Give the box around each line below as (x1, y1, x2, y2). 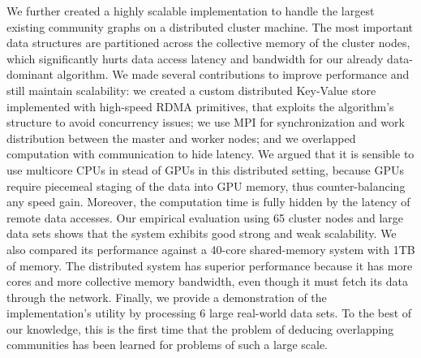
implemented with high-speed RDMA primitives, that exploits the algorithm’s (6, 97, 394, 114)
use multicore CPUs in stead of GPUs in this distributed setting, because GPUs (6, 161, 404, 178)
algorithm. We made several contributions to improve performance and (57, 66, 410, 83)
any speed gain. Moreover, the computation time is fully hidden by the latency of (6, 193, 410, 210)
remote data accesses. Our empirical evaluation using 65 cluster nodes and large (6, 209, 404, 226)
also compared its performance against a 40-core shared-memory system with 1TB (6, 240, 415, 257)
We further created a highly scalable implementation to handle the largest (6, 2, 375, 19)
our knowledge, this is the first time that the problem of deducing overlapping (6, 320, 394, 337)
